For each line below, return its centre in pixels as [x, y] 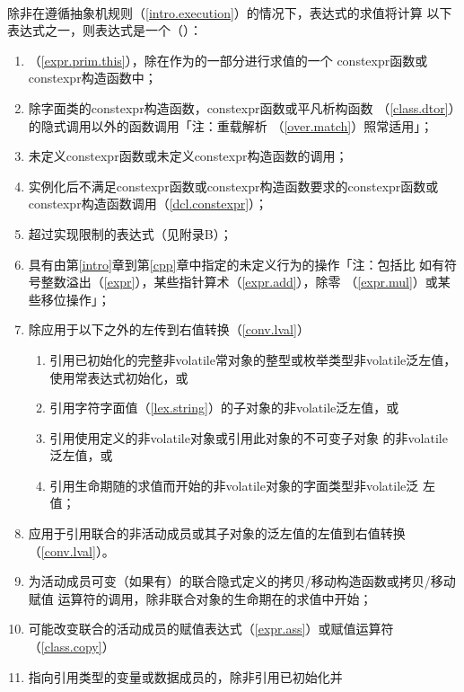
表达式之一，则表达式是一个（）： [105, 30]
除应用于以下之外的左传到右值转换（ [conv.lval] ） [169, 329]
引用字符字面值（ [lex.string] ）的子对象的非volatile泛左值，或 [224, 408]
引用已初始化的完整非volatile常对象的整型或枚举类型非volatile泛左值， [253, 359]
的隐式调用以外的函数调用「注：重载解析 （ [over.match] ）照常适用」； [231, 125]
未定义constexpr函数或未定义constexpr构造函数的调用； [188, 156]
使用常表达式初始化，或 [119, 377]
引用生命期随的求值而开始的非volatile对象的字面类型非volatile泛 [234, 485]
